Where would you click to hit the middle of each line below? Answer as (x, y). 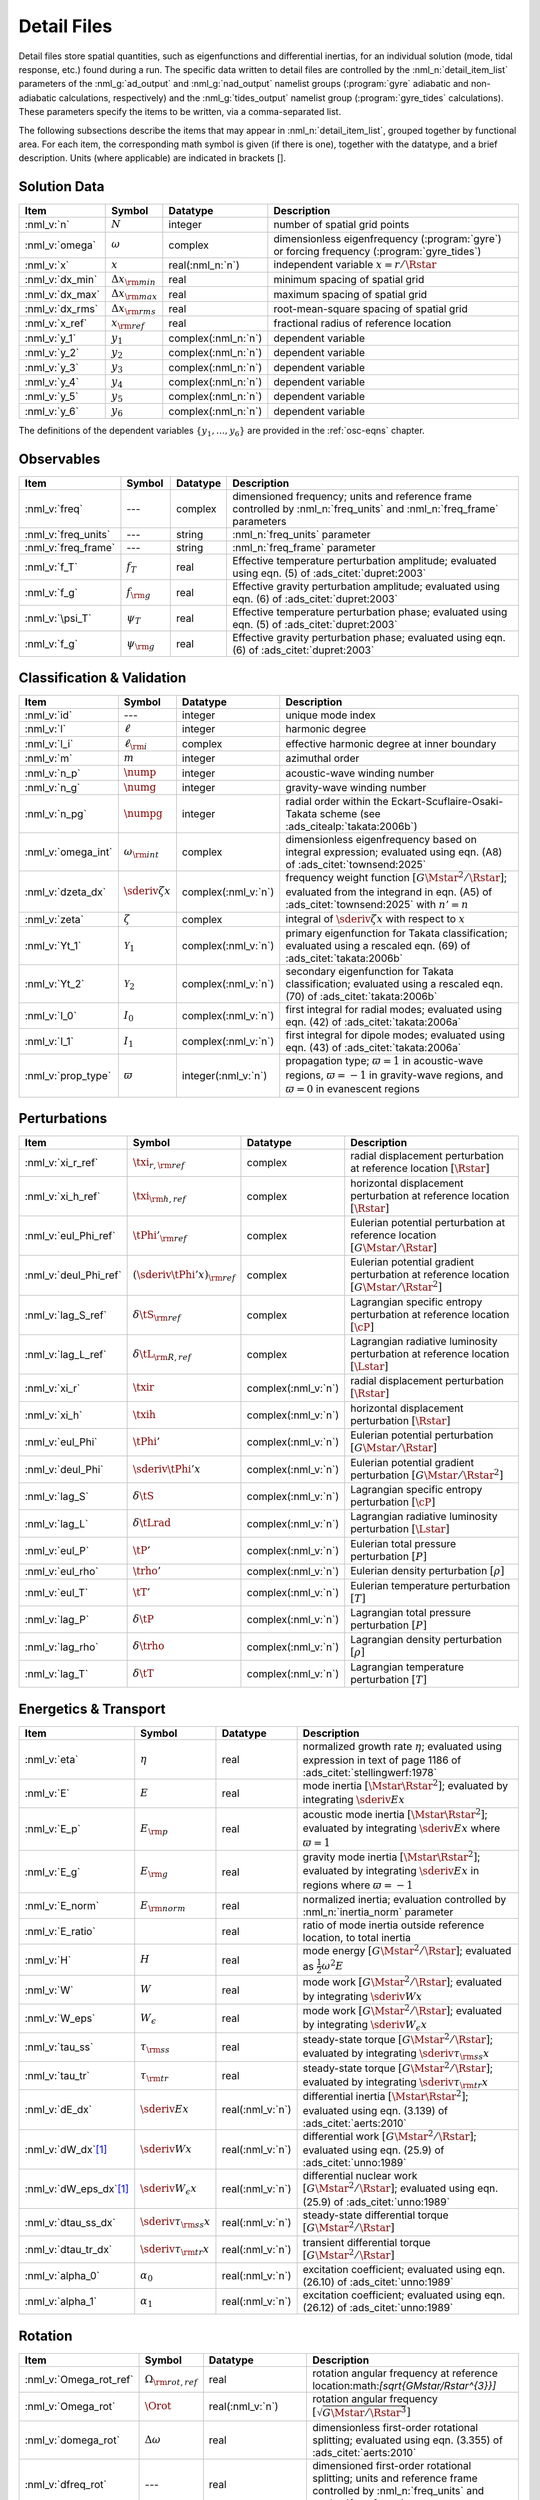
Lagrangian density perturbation (426, 1640)
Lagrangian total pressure (411, 1612)
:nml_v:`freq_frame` (70, 547)
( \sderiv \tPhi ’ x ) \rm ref (184, 1276)
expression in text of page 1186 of (382, 1760)
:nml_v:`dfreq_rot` (65, 2484)
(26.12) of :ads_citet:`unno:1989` (378, 2308)
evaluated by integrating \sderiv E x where (401, 1828)
